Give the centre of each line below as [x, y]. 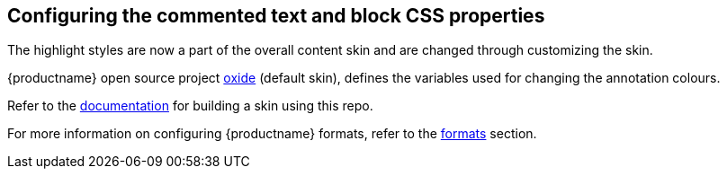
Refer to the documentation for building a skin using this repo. [190, 106]
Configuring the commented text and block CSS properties [276, 16]
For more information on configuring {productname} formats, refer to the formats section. [272, 134]
